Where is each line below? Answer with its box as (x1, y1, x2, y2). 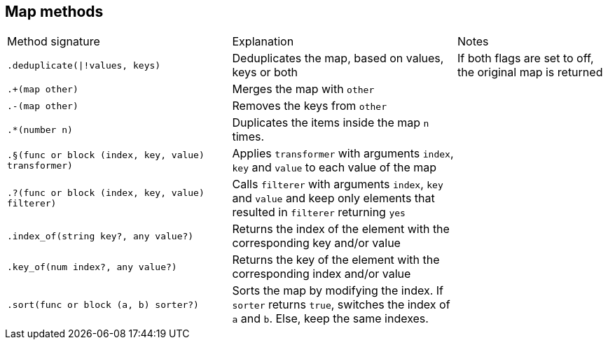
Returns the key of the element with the (232, 253, 440, 267)
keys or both (232, 65, 298, 80)
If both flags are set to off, (457, 51, 594, 66)
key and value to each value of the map (232, 160, 436, 175)
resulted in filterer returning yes (232, 205, 406, 220)
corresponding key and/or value (232, 236, 401, 251)
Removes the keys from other (232, 99, 387, 113)
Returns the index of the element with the (232, 222, 450, 237)
